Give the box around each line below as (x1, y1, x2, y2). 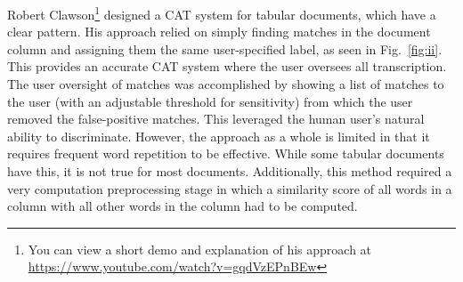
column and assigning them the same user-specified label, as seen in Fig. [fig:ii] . (7, 39, 443, 58)
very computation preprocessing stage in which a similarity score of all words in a (7, 179, 452, 197)
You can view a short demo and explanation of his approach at (28, 239, 372, 258)
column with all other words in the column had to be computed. (7, 197, 358, 215)
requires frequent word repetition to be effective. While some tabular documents (7, 144, 444, 163)
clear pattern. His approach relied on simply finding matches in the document (7, 22, 431, 41)
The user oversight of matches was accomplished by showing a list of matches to (7, 75, 444, 93)
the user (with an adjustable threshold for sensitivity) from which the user (7, 92, 413, 110)
